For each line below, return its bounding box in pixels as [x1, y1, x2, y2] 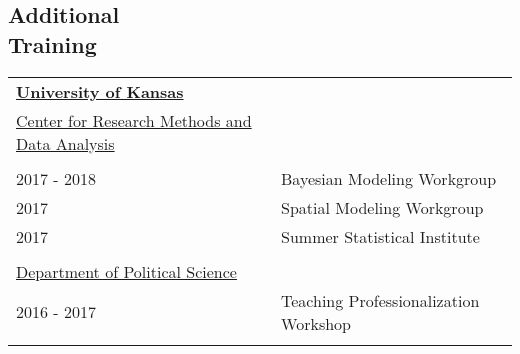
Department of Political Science [16, 259, 237, 283]
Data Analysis [16, 131, 115, 155]
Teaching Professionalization [281, 288, 480, 312]
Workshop [281, 311, 351, 335]
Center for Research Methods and [16, 108, 252, 132]
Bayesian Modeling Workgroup [281, 166, 497, 190]
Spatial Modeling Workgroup [281, 195, 484, 219]
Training [8, 28, 97, 59]
